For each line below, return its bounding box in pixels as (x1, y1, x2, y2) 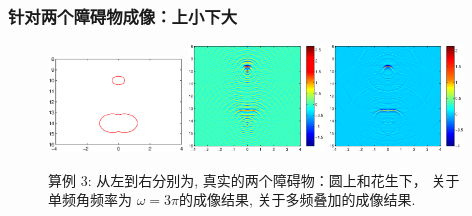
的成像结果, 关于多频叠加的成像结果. (179, 189, 416, 210)
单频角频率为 (48, 189, 132, 210)
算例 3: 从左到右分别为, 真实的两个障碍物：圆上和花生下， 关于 (48, 169, 460, 190)
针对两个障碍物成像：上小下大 (8, 3, 238, 28)
